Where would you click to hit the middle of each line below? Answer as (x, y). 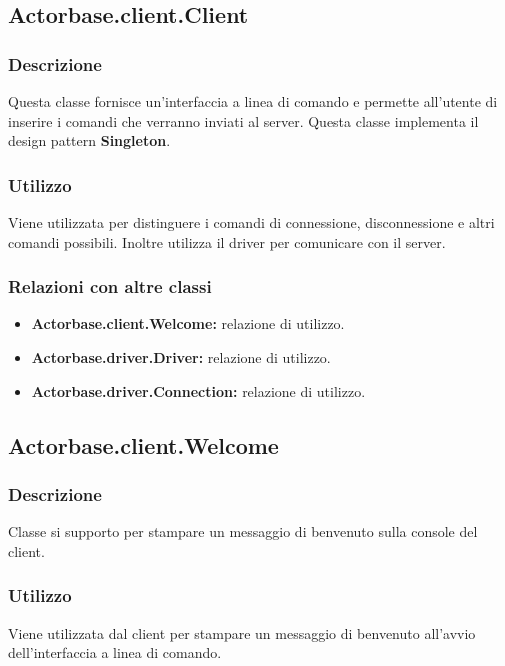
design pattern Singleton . (89, 140)
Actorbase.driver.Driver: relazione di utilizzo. (181, 357)
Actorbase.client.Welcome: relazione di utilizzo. (188, 323)
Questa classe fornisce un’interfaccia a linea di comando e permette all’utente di (253, 101)
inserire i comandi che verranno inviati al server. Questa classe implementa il (243, 120)
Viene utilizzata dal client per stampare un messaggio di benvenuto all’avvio (242, 632)
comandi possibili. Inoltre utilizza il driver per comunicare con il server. (227, 241)
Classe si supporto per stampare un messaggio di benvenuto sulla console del (243, 531)
